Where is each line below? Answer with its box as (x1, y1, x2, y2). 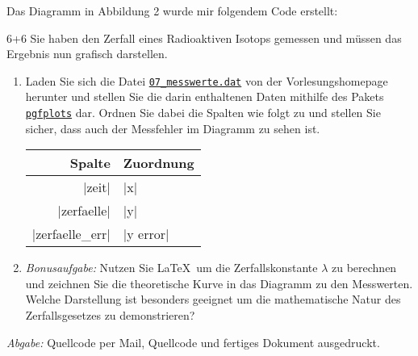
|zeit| (83, 178, 111, 197)
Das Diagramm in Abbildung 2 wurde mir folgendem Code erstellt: (6, 2, 338, 19)
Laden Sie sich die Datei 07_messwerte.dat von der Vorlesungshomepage (25, 72, 388, 89)
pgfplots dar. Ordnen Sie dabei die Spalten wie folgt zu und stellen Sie (25, 104, 381, 121)
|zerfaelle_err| (31, 224, 111, 244)
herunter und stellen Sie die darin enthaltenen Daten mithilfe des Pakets (25, 88, 384, 105)
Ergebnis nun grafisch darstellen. (6, 45, 168, 62)
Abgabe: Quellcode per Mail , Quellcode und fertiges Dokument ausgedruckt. (6, 333, 380, 350)
